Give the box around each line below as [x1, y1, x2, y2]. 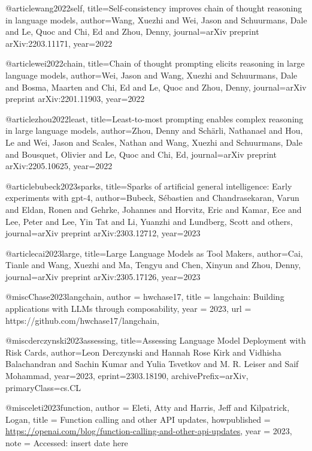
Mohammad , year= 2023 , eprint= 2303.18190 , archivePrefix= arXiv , [5, 369, 249, 382]
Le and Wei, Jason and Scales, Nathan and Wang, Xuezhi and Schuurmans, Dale [5, 136, 302, 148]
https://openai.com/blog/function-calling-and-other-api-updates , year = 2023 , [5, 425, 292, 437]
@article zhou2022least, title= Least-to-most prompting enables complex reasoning [5, 112, 304, 125]
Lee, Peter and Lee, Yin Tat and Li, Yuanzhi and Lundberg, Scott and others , [5, 215, 293, 227]
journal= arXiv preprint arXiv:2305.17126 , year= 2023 [5, 270, 201, 282]
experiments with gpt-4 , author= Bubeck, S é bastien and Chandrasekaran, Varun [5, 191, 299, 204]
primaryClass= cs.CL [5, 381, 81, 393]
